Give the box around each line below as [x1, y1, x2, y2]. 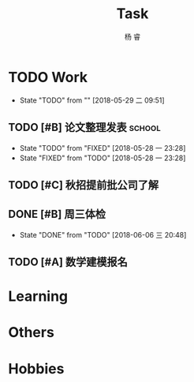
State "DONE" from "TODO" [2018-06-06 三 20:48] [19, 230, 187, 239]
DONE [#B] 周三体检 [8, 208, 106, 221]
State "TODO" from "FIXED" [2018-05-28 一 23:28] [19, 143, 186, 152]
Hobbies [8, 360, 65, 377]
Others [8, 324, 55, 342]
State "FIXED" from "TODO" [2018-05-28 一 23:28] [19, 153, 186, 163]
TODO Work [8, 68, 88, 86]
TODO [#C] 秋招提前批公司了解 [8, 178, 159, 192]
